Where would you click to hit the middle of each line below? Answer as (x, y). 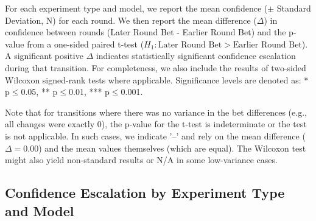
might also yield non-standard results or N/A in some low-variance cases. (141, 160)
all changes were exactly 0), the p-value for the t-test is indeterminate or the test (156, 124)
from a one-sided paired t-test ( (86, 44)
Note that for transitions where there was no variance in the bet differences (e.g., (156, 112)
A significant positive (44, 56)
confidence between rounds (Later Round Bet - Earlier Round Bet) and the (146, 32)
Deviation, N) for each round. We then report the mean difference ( (131, 20)
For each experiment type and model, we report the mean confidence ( (136, 8)
